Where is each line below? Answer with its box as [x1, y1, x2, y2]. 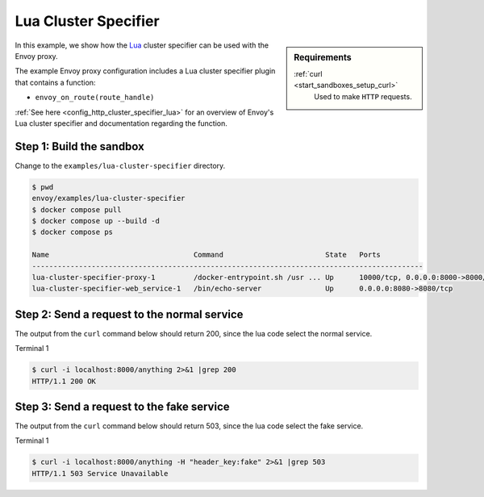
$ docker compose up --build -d [31, 216, 161, 225]
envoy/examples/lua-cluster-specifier [31, 194, 186, 203]
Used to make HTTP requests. [314, 91, 412, 101]
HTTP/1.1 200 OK [31, 376, 97, 386]
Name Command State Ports [31, 250, 381, 260]
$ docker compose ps [31, 228, 113, 237]
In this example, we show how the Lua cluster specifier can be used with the [15, 40, 269, 50]
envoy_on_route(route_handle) [35, 93, 155, 102]
